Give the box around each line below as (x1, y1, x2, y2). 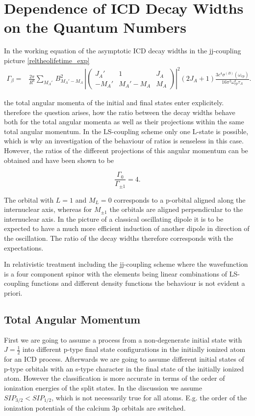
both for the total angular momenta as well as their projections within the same (4, 116, 244, 127)
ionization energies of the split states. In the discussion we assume (4, 383, 202, 393)
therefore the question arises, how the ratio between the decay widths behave (4, 107, 235, 117)
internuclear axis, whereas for (4, 204, 92, 214)
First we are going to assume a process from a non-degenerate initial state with (4, 334, 242, 345)
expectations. (4, 242, 44, 253)
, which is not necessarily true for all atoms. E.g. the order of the (51, 392, 247, 402)
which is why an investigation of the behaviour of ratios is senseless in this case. (4, 136, 244, 146)
